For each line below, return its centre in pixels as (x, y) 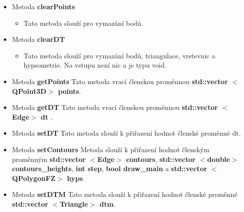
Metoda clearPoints (43, 6)
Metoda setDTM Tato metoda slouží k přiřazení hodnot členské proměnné (125, 194)
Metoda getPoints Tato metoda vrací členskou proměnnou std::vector (120, 81)
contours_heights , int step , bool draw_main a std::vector (110, 168)
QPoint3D (29, 91)
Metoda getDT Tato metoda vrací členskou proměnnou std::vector (115, 107)
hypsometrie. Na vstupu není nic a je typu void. (95, 65)
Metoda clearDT (38, 39)
